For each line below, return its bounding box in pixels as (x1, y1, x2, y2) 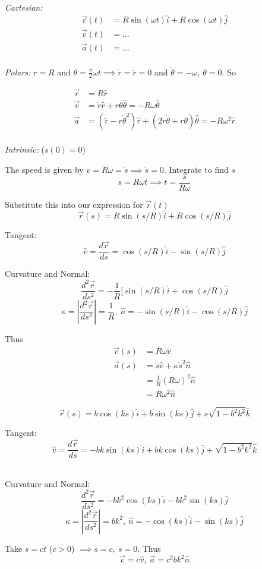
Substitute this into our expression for (5, 198, 143, 210)
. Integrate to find (163, 163, 229, 176)
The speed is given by (5, 163, 84, 176)
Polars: (5, 65, 31, 78)
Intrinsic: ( (5, 143, 45, 156)
